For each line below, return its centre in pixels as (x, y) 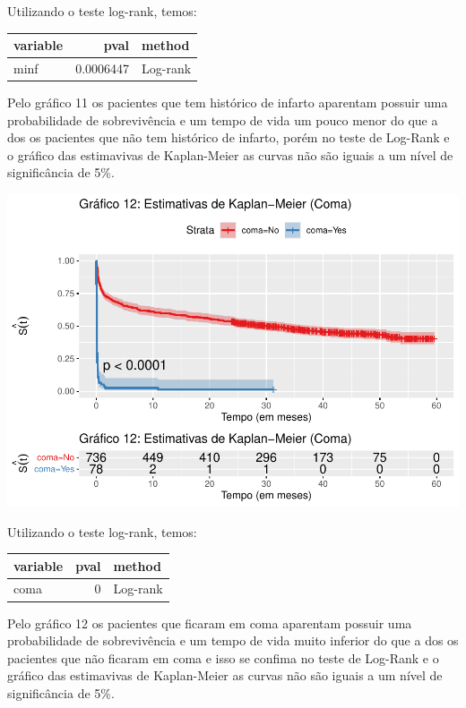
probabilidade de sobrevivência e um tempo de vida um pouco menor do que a (223, 119)
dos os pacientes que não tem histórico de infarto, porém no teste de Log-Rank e (229, 137)
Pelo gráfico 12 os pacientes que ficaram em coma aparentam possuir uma (210, 623)
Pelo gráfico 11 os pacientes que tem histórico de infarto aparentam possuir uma (228, 102)
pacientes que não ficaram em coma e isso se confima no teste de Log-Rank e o (223, 657)
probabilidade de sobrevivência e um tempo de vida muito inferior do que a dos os (233, 640)
